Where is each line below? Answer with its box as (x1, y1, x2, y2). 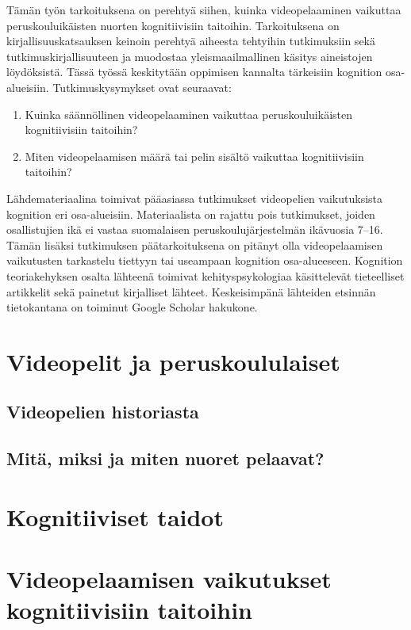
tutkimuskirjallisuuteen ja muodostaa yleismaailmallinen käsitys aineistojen (6, 48, 373, 64)
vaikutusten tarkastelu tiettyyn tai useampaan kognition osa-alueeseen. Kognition (6, 252, 403, 269)
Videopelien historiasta (6, 399, 199, 424)
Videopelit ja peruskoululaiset (6, 345, 340, 377)
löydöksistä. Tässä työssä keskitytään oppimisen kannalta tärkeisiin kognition (6, 63, 382, 80)
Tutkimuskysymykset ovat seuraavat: (52, 78, 232, 95)
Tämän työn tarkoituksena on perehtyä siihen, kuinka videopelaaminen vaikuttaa (6, 2, 401, 17)
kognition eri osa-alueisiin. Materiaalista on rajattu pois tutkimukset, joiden (6, 205, 375, 222)
